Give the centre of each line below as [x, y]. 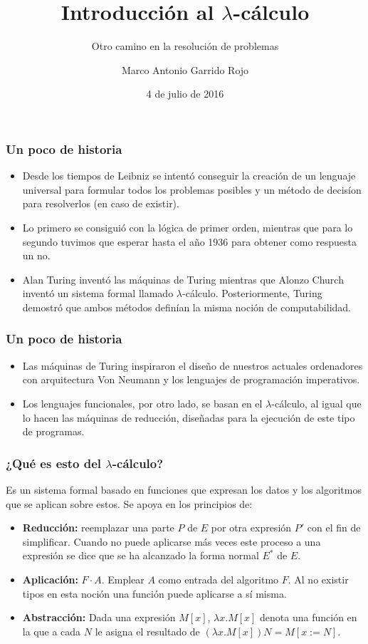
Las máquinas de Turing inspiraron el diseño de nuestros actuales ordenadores [193, 365]
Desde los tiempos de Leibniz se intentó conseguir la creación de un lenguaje [189, 176]
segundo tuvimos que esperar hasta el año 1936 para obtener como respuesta [190, 241]
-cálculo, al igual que [316, 403]
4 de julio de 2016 [185, 94]
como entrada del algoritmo [219, 579]
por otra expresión [251, 528]
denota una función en [309, 617]
